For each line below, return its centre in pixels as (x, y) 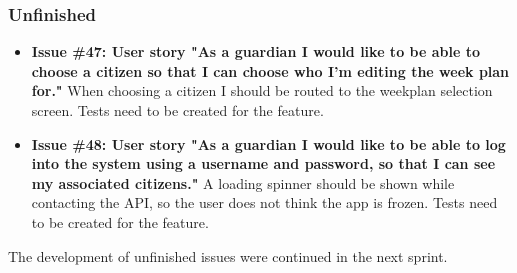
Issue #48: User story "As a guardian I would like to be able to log (268, 143)
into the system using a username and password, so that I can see (263, 163)
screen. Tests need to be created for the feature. (177, 110)
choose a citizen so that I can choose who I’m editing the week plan (270, 70)
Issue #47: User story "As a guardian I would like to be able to (255, 51)
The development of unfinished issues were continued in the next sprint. (228, 255)
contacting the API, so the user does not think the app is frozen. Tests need (264, 202)
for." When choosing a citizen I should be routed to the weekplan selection (262, 90)
